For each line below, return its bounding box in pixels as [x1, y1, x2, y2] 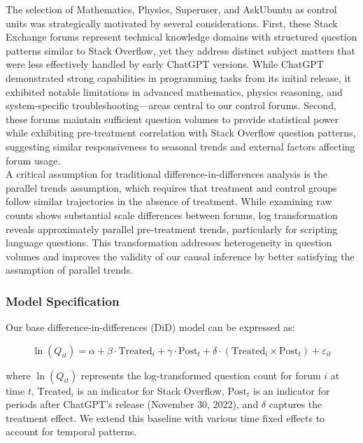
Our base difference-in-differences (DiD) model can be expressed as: [6, 320, 295, 335]
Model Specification [6, 292, 120, 309]
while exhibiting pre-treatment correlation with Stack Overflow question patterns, [6, 125, 356, 140]
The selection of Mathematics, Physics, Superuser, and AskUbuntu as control [6, 2, 337, 16]
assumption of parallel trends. [6, 262, 133, 277]
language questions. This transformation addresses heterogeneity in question [6, 235, 332, 250]
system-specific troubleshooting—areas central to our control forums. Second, [6, 98, 336, 113]
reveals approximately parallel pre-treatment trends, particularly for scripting [6, 221, 338, 236]
